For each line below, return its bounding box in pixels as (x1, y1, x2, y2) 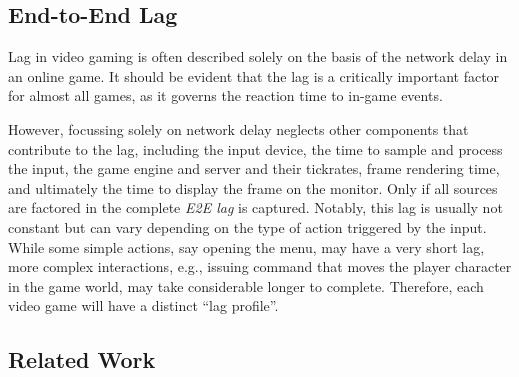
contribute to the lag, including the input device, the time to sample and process (8, 138, 503, 159)
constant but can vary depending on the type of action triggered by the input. (8, 216, 487, 237)
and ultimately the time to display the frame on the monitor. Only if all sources (8, 177, 498, 198)
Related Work (8, 344, 156, 375)
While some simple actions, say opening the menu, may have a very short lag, (8, 236, 485, 257)
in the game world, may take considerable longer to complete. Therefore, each (8, 275, 484, 296)
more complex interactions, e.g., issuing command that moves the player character (8, 256, 512, 277)
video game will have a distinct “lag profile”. (8, 295, 279, 316)
